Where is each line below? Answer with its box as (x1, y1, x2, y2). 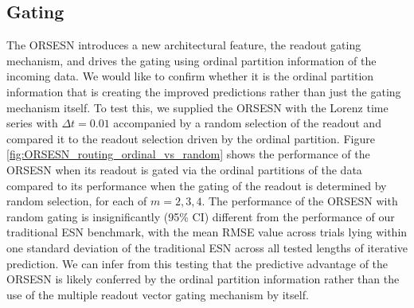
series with (6, 115, 58, 131)
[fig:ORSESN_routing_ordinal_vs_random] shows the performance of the (6, 146, 370, 162)
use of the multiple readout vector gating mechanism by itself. (6, 286, 309, 302)
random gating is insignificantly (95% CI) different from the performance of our (6, 208, 395, 224)
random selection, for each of (6, 193, 147, 209)
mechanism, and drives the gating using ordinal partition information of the (6, 52, 377, 68)
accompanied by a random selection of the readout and (113, 115, 381, 131)
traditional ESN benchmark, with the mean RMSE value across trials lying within (6, 224, 408, 240)
